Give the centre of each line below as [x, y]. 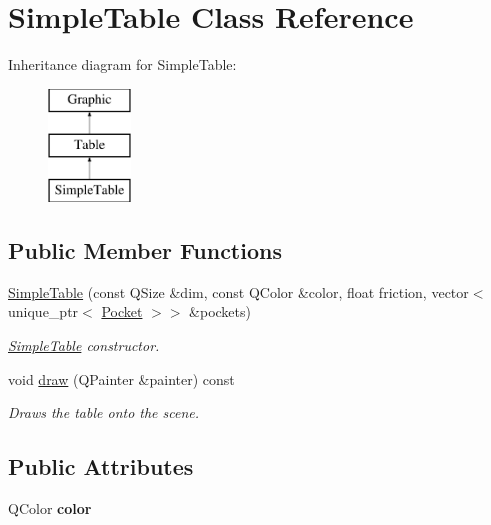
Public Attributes [101, 466]
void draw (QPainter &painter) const [121, 378]
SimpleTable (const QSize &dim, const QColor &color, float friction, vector [238, 291]
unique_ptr [43, 311]
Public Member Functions [145, 250]
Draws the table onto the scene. [104, 412]
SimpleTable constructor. [84, 345]
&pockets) [220, 311]
